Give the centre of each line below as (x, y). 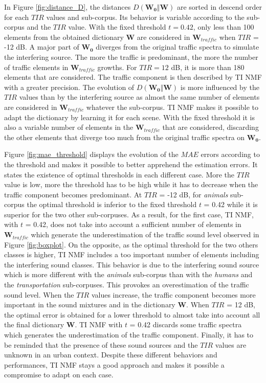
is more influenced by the (220, 87)
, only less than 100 (224, 27)
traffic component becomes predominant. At (73, 194)
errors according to (230, 154)
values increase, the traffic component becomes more (173, 294)
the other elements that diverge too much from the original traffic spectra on (125, 137)
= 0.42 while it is (231, 204)
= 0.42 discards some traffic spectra (186, 324)
